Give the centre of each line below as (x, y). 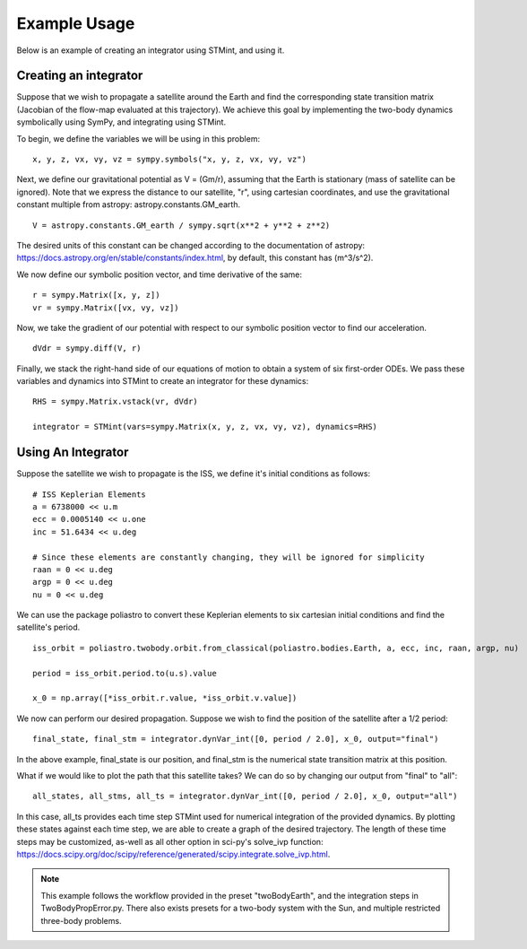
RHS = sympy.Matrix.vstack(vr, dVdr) (116, 402)
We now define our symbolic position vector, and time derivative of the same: (160, 274)
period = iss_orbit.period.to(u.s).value (125, 673)
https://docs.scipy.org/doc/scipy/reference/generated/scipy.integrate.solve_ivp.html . (173, 854)
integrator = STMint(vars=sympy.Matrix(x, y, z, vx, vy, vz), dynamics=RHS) (205, 427)
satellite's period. (48, 627)
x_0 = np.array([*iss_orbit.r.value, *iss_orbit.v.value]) (165, 698)
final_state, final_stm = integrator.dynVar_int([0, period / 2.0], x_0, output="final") (236, 739)
